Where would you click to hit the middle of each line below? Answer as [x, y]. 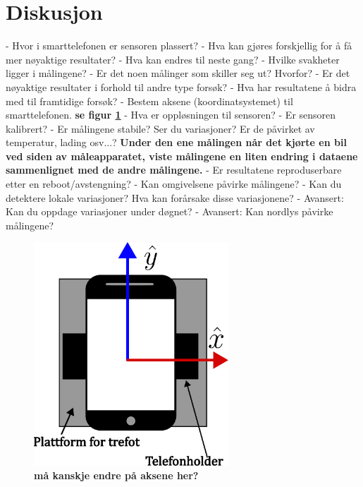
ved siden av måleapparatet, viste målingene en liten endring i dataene [182, 156]
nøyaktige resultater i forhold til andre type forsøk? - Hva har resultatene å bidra [181, 86]
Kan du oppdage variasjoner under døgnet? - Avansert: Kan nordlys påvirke [170, 211]
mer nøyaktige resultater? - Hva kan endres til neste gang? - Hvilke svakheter [173, 59]
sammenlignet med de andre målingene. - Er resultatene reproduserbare [174, 170]
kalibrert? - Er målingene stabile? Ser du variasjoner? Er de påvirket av [160, 128]
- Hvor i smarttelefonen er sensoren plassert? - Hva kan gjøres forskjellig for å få [179, 46]
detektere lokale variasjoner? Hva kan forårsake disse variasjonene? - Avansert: [175, 197]
